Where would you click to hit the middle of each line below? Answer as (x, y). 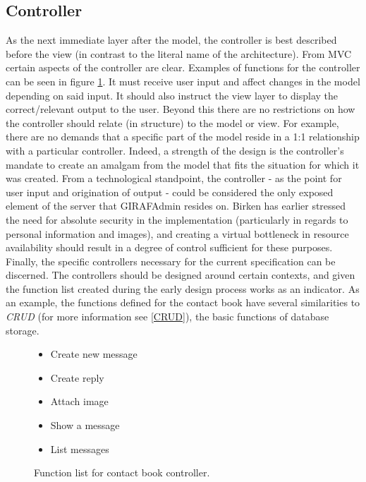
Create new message (94, 354)
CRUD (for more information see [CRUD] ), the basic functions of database (167, 317)
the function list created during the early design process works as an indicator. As (183, 288)
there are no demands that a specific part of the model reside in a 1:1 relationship (183, 137)
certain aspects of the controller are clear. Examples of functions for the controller (183, 67)
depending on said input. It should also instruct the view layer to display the (172, 95)
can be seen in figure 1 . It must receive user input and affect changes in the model (183, 81)
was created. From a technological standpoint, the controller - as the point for (174, 178)
